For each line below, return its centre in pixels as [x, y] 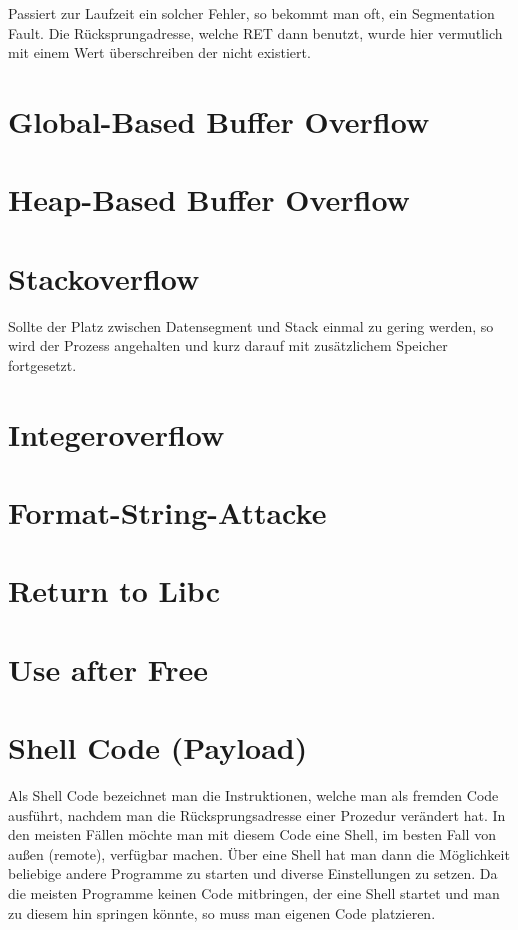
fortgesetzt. [42, 364]
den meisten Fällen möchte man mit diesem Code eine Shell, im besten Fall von [252, 834]
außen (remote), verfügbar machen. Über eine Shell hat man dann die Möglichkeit [259, 853]
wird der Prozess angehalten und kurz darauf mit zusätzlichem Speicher [228, 345]
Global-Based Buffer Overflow [219, 120]
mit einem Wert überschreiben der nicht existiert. [159, 52]
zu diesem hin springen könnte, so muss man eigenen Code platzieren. [222, 912]
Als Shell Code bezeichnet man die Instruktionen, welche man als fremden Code [253, 795]
